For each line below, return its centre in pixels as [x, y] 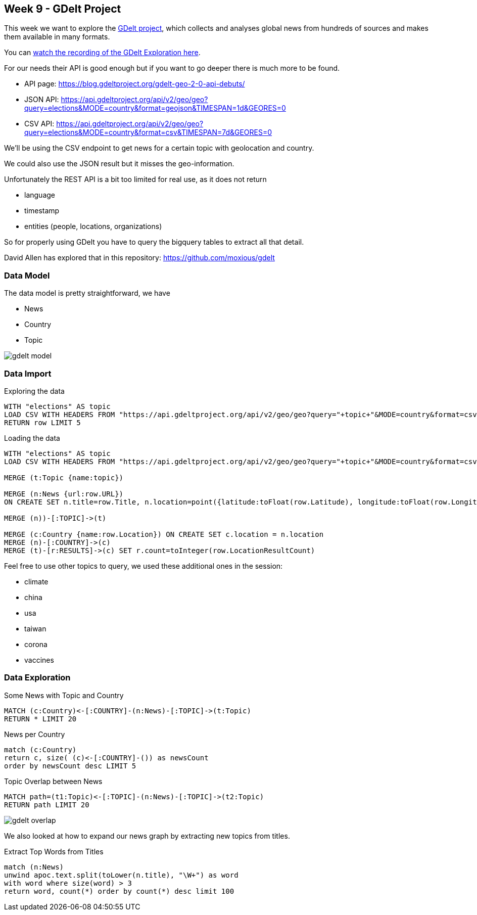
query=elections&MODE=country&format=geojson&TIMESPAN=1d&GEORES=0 [155, 108]
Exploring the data [34, 391]
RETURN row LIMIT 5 [42, 422]
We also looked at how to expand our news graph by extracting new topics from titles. [147, 836]
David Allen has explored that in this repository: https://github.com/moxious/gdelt [139, 258]
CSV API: [39, 124]
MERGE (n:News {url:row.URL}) [64, 494]
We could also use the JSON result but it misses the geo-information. [119, 164]
